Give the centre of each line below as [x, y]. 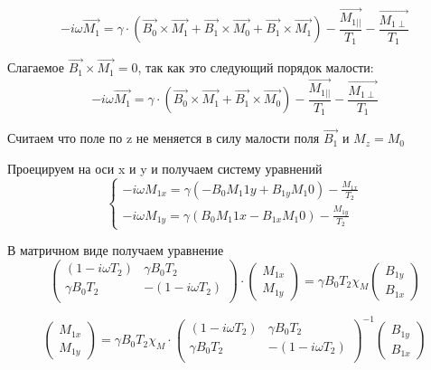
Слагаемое [36, 67]
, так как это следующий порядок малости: [256, 67]
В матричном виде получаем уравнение [116, 250]
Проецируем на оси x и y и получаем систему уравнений [165, 169]
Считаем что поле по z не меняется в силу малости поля [164, 138]
